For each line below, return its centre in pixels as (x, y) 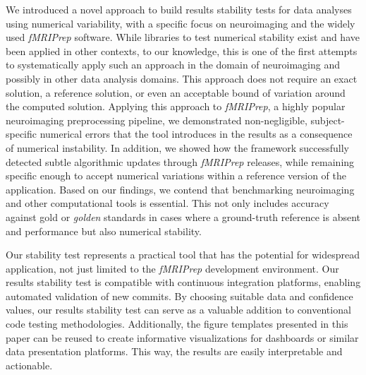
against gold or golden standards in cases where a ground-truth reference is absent (183, 216)
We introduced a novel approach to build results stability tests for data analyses (179, 9)
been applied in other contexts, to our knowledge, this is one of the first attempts (182, 50)
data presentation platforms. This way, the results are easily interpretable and (174, 351)
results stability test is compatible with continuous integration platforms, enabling (183, 282)
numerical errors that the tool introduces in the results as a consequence (196, 134)
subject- (328, 120)
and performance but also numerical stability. (104, 231)
